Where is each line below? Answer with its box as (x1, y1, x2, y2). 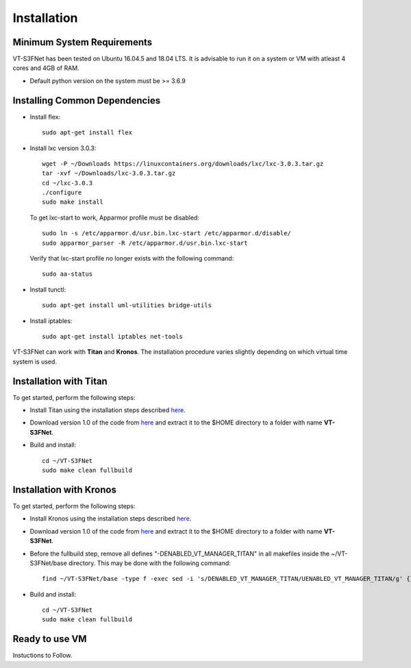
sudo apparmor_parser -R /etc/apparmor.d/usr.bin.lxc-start (42, 239, 248, 247)
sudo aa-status (42, 270, 93, 278)
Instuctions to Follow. (12, 652, 73, 660)
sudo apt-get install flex (42, 129, 133, 136)
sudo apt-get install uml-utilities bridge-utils (42, 302, 212, 309)
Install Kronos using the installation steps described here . (29, 514, 192, 523)
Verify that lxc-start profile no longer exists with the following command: (29, 254, 234, 263)
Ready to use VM (12, 633, 87, 645)
